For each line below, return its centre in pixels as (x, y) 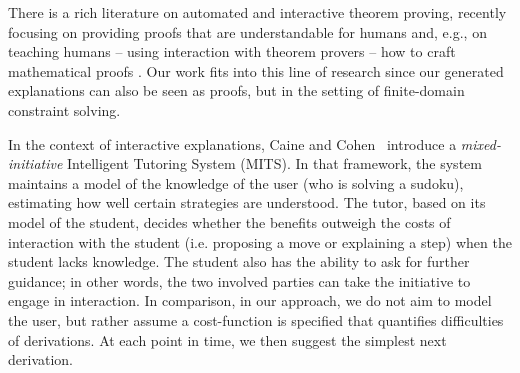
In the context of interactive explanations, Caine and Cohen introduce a (232, 143)
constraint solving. (64, 109)
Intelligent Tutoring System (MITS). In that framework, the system (274, 163)
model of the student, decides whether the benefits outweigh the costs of (229, 221)
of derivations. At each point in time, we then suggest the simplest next (227, 339)
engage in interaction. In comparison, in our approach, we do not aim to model (250, 300)
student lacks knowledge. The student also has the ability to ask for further (239, 261)
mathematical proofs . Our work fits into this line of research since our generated (256, 70)
